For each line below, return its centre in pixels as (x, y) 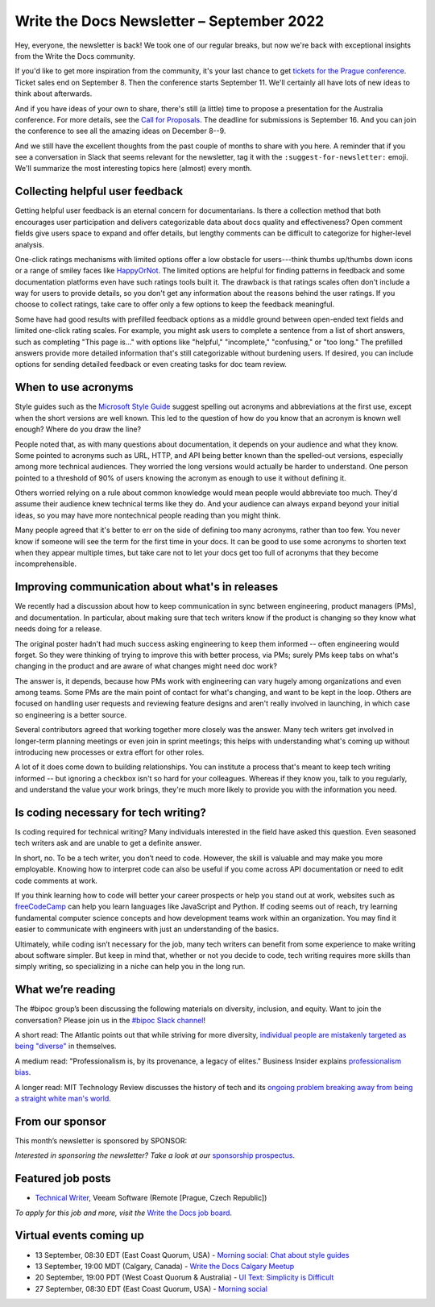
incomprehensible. (46, 564)
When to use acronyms (74, 387)
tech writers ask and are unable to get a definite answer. (108, 843)
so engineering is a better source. (71, 714)
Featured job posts (63, 1178)
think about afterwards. (54, 94)
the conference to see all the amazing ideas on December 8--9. (120, 131)
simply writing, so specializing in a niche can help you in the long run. (130, 967)
